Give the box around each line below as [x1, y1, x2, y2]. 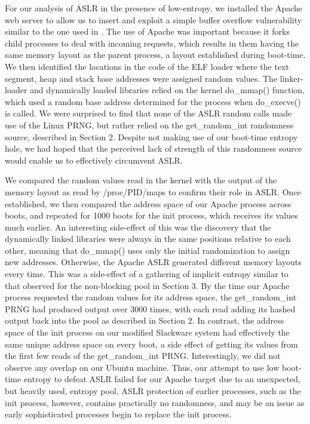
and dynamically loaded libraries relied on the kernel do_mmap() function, [30, 84, 305, 96]
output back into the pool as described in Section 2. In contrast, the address [5, 314, 284, 327]
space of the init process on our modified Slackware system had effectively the [5, 326, 290, 339]
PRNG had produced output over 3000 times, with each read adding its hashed [5, 302, 296, 315]
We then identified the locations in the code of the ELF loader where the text [5, 60, 289, 72]
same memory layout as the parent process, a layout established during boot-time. [5, 48, 306, 61]
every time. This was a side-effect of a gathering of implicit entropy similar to [5, 268, 288, 280]
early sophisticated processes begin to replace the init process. [5, 408, 232, 420]
